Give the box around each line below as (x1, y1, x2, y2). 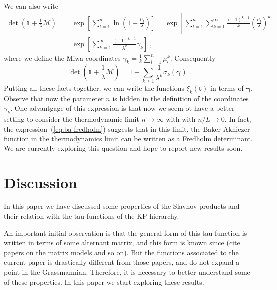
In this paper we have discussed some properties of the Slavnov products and (4, 201, 240, 211)
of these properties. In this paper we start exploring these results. (4, 276, 204, 287)
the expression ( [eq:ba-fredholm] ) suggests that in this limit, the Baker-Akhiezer (4, 123, 250, 134)
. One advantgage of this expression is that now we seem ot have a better (10, 103, 235, 113)
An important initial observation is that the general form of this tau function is (4, 227, 247, 238)
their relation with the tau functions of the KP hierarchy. (4, 211, 179, 221)
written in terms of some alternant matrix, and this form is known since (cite (4, 237, 240, 248)
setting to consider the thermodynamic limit (4, 113, 139, 124)
